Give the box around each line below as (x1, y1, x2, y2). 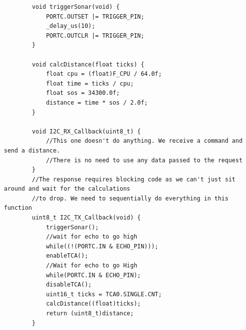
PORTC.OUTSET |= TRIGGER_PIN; (46, 13, 145, 20)
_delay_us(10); (46, 22, 96, 30)
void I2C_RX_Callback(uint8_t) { (32, 128, 141, 135)
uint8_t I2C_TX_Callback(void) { (32, 214, 141, 221)
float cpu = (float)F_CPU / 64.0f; (46, 70, 162, 78)
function (4, 204, 32, 212)
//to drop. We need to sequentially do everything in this (32, 195, 229, 202)
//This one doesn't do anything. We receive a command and (46, 137, 243, 145)
